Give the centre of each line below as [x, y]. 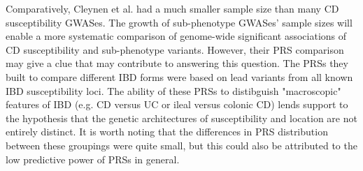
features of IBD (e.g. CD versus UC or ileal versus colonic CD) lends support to [177, 104]
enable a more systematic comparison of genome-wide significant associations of [176, 36]
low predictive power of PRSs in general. [93, 159]
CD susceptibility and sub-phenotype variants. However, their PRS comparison [175, 49]
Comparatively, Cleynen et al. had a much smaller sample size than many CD [172, 8]
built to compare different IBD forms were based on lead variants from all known [179, 76]
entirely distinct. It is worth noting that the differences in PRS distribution [167, 132]
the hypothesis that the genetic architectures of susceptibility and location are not [181, 118]
